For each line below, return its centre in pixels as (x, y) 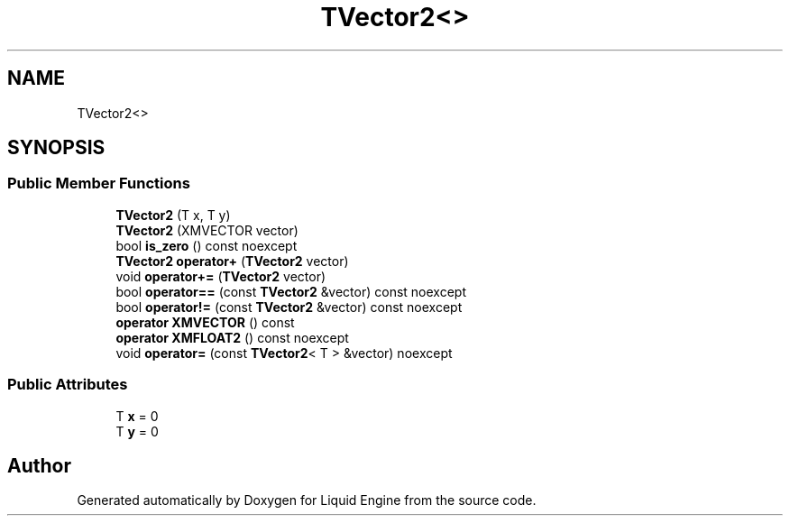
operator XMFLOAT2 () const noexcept (232, 337)
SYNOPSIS (56, 148)
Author (39, 465)
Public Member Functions (99, 184)
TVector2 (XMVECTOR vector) (207, 230)
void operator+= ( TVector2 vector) (221, 276)
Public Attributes (68, 385)
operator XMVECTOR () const (205, 322)
